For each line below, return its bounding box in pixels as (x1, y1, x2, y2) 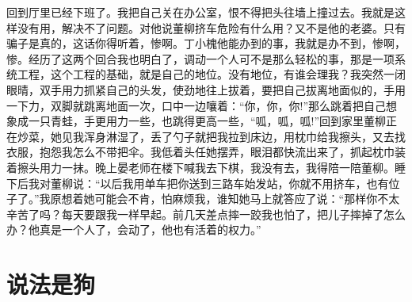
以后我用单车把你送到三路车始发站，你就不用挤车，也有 (100, 174, 389, 191)
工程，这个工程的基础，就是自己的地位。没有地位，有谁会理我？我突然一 (17, 66, 395, 82)
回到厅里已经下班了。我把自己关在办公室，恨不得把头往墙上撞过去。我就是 (6, 4, 395, 20)
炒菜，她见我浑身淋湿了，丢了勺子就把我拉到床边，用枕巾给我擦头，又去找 (17, 128, 406, 144)
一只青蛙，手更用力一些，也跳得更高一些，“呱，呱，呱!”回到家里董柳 (28, 113, 387, 129)
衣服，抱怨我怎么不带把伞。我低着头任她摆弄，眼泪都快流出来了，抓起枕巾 (6, 143, 395, 160)
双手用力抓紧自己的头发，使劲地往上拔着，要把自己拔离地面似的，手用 (39, 81, 406, 97)
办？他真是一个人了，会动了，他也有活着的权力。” (6, 221, 261, 238)
